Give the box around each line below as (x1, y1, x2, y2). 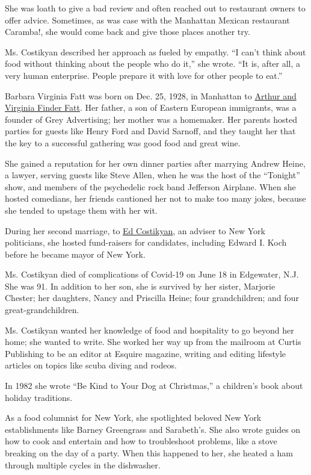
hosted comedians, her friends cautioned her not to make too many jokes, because (5, 192, 306, 205)
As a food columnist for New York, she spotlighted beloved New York (5, 411, 262, 424)
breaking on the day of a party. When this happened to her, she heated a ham (5, 447, 294, 459)
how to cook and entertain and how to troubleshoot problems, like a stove (5, 435, 277, 447)
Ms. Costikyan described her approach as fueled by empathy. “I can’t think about (5, 45, 306, 58)
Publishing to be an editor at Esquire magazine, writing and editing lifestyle (5, 347, 286, 359)
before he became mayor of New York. (5, 247, 146, 260)
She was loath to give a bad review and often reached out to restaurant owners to (5, 2, 306, 14)
